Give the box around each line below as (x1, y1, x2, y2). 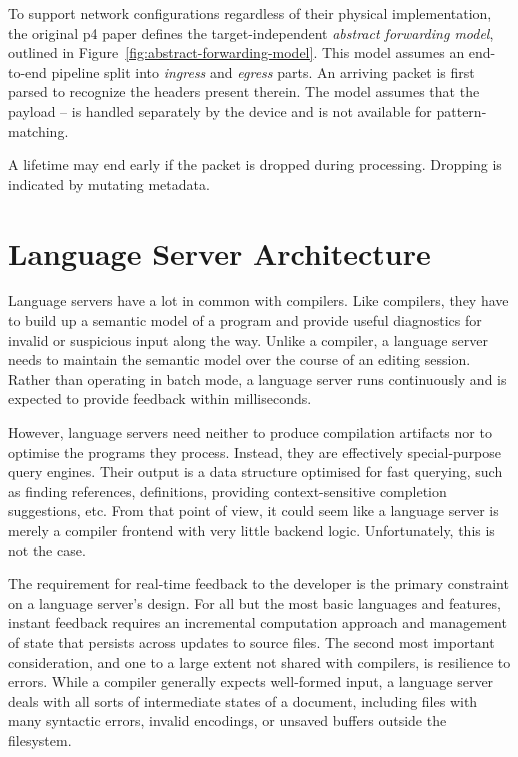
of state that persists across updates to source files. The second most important (8, 631, 495, 652)
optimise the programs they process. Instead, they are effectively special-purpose (8, 441, 502, 462)
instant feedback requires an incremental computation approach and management (8, 612, 507, 633)
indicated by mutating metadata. (8, 173, 210, 194)
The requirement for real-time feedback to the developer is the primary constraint (8, 573, 509, 594)
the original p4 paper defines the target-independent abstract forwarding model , (8, 22, 494, 43)
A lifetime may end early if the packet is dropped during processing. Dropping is (8, 154, 502, 175)
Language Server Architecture (8, 232, 431, 273)
